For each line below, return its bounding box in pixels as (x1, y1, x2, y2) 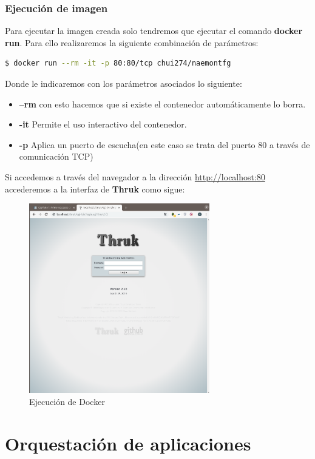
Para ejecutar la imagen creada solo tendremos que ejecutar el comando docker (5, 24, 303, 37)
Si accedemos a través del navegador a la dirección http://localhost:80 (5, 170, 265, 183)
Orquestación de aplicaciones (5, 430, 251, 455)
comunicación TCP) (19, 150, 93, 163)
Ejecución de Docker (29, 395, 105, 407)
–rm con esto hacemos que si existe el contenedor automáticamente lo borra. (19, 97, 306, 110)
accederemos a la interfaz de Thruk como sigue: (5, 182, 185, 195)
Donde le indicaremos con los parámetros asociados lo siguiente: (5, 77, 242, 89)
